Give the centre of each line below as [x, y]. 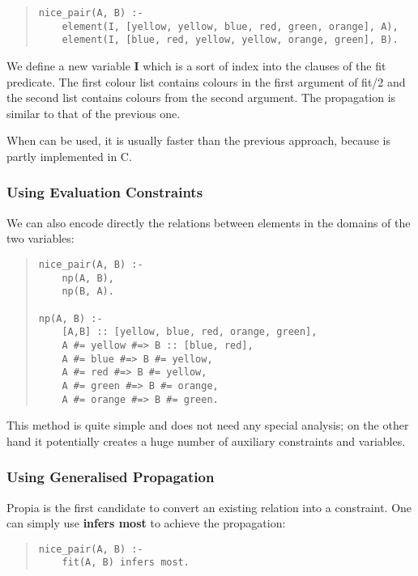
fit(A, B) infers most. [126, 563]
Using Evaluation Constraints [105, 192]
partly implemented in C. [69, 156]
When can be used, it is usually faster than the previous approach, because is [198, 140]
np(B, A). [88, 292]
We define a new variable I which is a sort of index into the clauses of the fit [196, 65]
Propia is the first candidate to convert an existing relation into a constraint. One [209, 507]
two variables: [41, 238]
